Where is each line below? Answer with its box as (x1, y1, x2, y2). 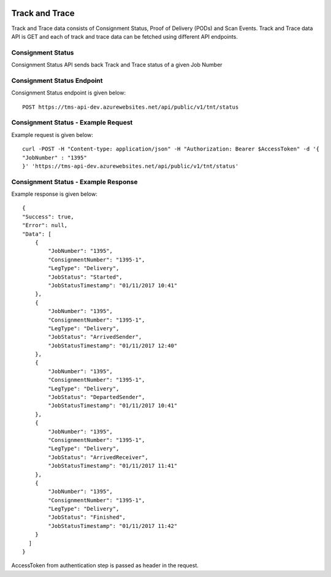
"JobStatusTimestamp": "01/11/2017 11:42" (48, 522, 178, 529)
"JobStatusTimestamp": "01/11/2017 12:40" (48, 342, 178, 349)
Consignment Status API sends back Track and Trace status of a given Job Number (11, 61, 223, 69)
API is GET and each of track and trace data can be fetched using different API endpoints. (11, 33, 238, 40)
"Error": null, (22, 222, 68, 229)
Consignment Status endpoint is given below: (11, 89, 126, 96)
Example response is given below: (11, 190, 97, 198)
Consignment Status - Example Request (11, 118, 133, 127)
